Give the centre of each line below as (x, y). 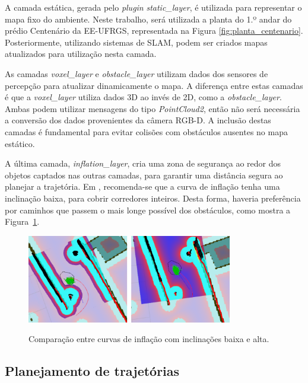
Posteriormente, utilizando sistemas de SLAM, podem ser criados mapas (136, 42)
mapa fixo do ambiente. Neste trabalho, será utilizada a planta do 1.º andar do (148, 19)
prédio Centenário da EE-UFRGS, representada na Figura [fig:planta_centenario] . (154, 31)
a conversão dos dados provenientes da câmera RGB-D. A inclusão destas (138, 120)
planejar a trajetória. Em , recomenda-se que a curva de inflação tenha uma (142, 186)
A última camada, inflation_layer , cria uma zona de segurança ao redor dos (143, 163)
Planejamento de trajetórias (92, 371)
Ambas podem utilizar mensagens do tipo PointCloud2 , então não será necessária (153, 108)
